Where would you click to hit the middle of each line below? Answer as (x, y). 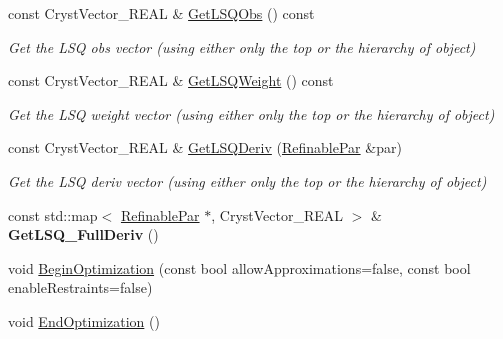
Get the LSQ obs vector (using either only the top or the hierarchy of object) (242, 46)
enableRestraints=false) (80, 287)
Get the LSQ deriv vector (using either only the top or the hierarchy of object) (247, 180)
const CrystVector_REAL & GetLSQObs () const (161, 13)
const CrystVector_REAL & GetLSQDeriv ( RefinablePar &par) (205, 147)
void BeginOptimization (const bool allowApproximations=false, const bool (239, 267)
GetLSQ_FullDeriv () (83, 234)
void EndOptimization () (84, 320)
